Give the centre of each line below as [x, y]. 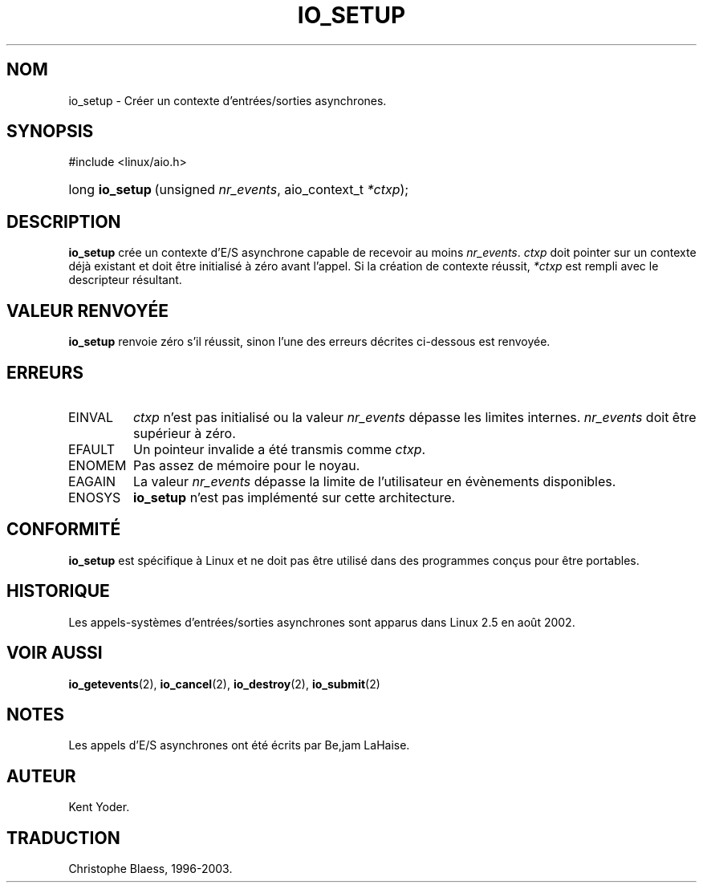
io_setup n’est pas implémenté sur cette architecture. [294, 497]
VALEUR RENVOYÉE [87, 311]
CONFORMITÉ [64, 530]
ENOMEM [97, 465]
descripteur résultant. [125, 280]
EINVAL [90, 417]
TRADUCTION [63, 838]
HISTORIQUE [58, 591]
